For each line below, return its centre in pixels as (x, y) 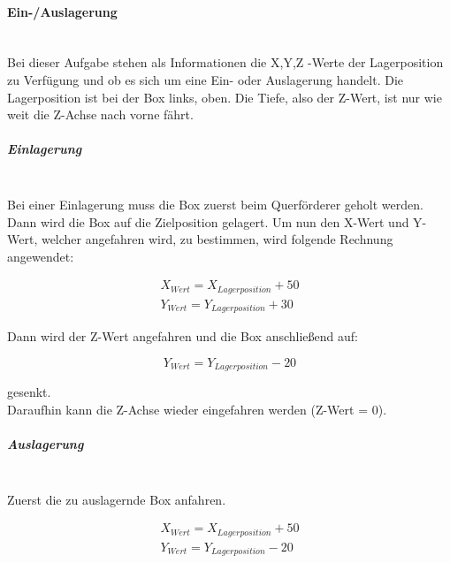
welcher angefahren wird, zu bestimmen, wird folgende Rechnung (217, 239)
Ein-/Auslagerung (62, 11)
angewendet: (41, 256)
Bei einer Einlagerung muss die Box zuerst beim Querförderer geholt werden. (215, 204)
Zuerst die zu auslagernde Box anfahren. (117, 499)
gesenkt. (29, 392)
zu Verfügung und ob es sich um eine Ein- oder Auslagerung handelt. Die (205, 79)
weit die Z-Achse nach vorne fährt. (100, 114)
